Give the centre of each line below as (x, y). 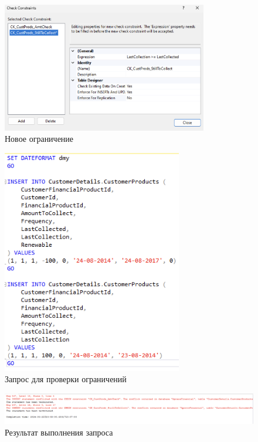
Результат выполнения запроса (59, 432)
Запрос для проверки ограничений (66, 379)
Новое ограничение (39, 139)
